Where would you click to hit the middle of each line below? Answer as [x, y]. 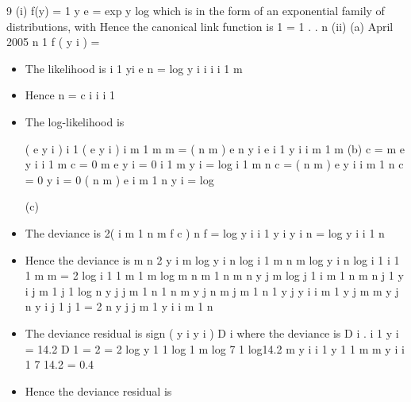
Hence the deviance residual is [98, 390]
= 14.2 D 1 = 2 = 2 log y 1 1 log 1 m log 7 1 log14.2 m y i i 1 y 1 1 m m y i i [215, 348]
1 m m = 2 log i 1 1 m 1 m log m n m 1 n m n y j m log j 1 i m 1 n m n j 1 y [214, 275]
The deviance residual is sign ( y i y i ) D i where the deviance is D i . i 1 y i [212, 332]
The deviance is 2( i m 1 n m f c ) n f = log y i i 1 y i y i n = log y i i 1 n [205, 232]
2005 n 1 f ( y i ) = [53, 42]
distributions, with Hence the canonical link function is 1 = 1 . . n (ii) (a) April [200, 26]
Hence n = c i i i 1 [70, 95]
